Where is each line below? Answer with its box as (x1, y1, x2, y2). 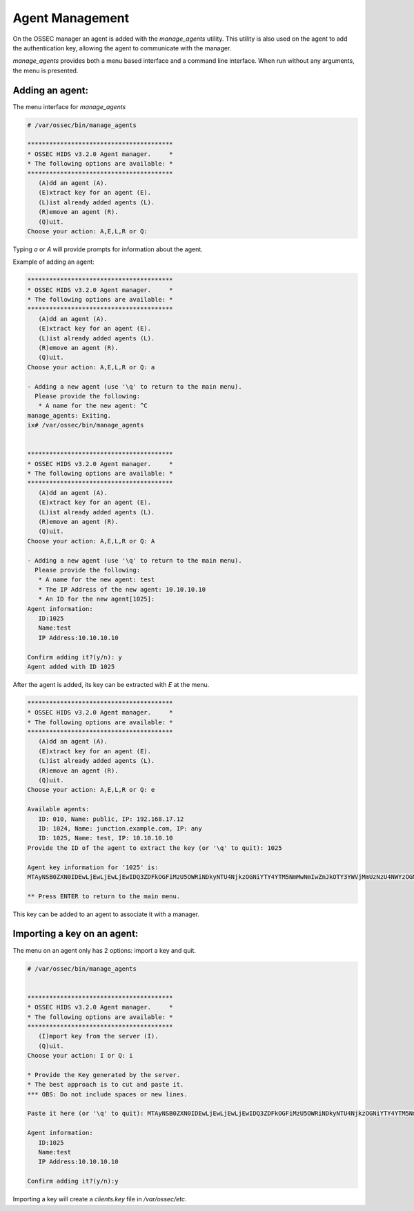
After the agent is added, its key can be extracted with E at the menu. (12, 680, 210, 688)
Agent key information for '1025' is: (27, 863, 159, 871)
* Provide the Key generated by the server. (27, 1071, 181, 1078)
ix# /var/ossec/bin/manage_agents (27, 421, 144, 429)
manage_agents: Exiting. (27, 411, 112, 419)
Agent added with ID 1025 (27, 663, 115, 670)
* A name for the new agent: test (38, 576, 155, 583)
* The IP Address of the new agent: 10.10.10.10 (38, 585, 206, 593)
